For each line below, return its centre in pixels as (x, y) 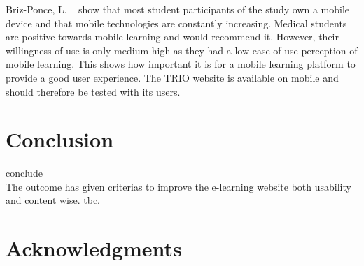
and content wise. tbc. (53, 200)
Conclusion (60, 139)
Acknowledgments (94, 248)
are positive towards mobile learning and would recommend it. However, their (172, 37)
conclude (24, 173)
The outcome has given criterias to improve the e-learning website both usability (178, 186)
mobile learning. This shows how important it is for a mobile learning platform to (181, 64)
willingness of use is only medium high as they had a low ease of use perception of (182, 50)
